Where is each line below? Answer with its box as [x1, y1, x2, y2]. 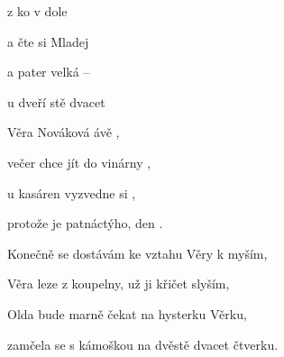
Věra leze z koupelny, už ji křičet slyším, [7, 274, 230, 293]
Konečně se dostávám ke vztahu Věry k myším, [7, 243, 268, 262]
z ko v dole [7, 2, 68, 20]
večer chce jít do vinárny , [7, 152, 151, 171]
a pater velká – [7, 62, 90, 81]
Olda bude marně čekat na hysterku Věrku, [7, 304, 247, 323]
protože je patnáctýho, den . [7, 214, 163, 233]
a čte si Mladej [7, 32, 89, 50]
